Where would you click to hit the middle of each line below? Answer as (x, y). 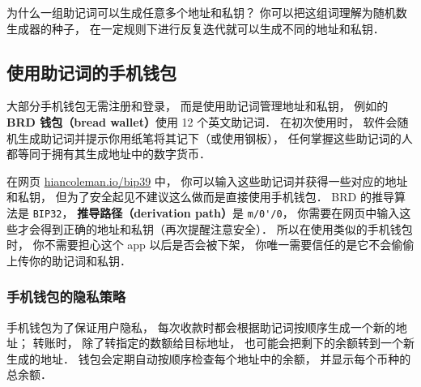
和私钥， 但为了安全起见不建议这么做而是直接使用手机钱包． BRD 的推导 (200, 197)
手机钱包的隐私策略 (66, 297)
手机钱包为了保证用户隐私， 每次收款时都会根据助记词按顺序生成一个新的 (201, 327)
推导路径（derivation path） (155, 212)
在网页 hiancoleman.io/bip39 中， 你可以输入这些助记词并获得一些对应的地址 (207, 181)
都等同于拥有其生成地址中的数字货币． (108, 154)
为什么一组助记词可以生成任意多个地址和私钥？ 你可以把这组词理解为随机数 (207, 12)
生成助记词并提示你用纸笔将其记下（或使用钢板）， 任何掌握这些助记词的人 (215, 138)
